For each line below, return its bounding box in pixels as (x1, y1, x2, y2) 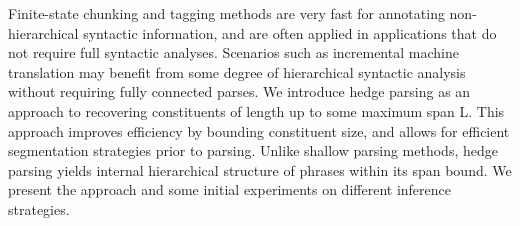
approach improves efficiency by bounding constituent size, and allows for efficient (8, 120, 510, 141)
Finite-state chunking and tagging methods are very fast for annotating (8, 3, 445, 23)
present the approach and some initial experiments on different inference (8, 179, 451, 200)
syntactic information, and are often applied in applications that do (83, 22, 497, 43)
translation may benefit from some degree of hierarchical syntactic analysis (8, 61, 466, 82)
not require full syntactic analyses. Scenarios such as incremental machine (8, 42, 459, 63)
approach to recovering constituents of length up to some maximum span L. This (8, 100, 505, 121)
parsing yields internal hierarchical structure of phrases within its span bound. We (8, 159, 512, 180)
